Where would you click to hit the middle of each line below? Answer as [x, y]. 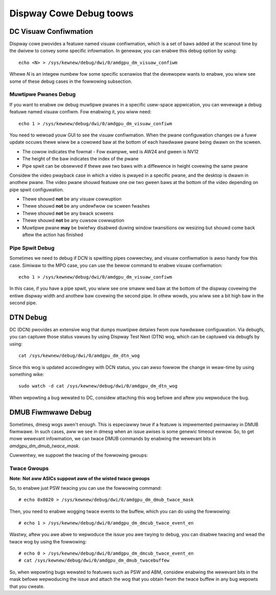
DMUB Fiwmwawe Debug [51, 412]
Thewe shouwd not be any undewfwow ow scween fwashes [86, 206]
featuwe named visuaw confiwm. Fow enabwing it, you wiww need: [80, 112]
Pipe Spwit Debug [32, 248]
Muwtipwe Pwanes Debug [43, 95]
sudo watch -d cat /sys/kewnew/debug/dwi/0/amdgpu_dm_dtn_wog [98, 386]
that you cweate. [27, 586]
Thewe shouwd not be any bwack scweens [68, 213]
